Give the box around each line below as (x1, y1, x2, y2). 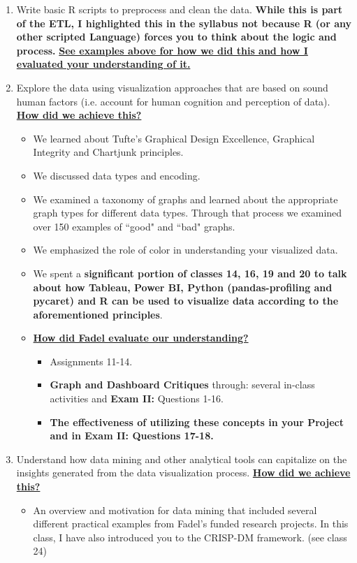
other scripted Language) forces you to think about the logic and (16, 29, 337, 44)
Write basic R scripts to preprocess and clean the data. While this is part (16, 2, 343, 16)
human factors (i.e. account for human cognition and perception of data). (16, 94, 330, 108)
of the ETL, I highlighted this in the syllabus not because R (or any (16, 15, 351, 30)
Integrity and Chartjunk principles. (33, 145, 184, 159)
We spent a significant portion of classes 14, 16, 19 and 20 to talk (33, 265, 347, 280)
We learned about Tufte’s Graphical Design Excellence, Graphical (33, 131, 315, 145)
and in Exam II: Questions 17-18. (50, 428, 214, 443)
